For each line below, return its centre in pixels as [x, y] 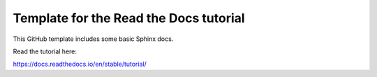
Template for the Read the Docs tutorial [129, 18]
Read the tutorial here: [45, 51]
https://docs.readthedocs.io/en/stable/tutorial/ [80, 64]
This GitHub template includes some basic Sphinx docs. [93, 39]
